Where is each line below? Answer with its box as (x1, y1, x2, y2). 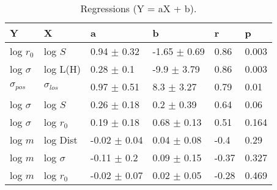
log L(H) (43, 62, 81, 76)
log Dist (43, 133, 78, 147)
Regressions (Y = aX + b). (80, 1, 197, 15)
